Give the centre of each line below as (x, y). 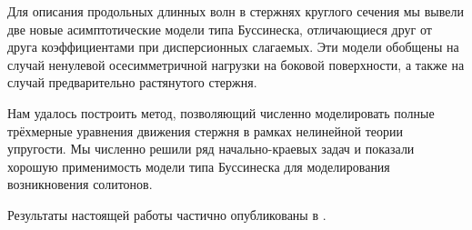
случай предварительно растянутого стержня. (132, 82)
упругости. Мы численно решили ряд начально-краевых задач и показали (211, 149)
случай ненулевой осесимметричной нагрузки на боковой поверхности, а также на (236, 64)
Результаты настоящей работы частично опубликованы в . (167, 214)
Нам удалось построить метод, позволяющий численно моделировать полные (221, 112)
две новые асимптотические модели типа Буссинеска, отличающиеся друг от (220, 29)
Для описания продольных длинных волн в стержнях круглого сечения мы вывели (236, 11)
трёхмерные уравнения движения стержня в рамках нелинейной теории (205, 130)
